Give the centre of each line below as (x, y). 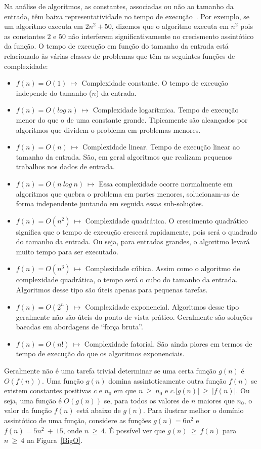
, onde (73, 430)
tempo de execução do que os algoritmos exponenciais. (100, 353)
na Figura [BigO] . (55, 440)
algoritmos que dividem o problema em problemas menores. (108, 129)
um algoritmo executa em (43, 26)
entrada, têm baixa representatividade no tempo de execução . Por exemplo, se (127, 16)
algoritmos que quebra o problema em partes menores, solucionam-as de (127, 193)
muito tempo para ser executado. (67, 251)
